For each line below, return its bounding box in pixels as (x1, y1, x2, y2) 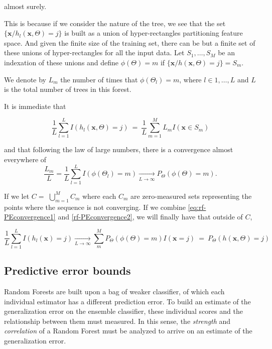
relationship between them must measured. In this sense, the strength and (4, 315, 231, 326)
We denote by (4, 74, 46, 84)
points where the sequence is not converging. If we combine (4, 201, 186, 212)
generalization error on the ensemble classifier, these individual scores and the (4, 306, 243, 316)
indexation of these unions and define (4, 57, 119, 67)
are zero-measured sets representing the (130, 190, 252, 201)
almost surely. (4, 1, 47, 11)
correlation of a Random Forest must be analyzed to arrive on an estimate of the (4, 325, 252, 336)
